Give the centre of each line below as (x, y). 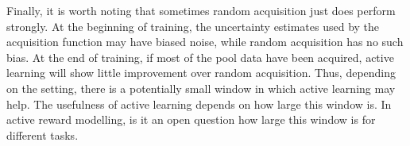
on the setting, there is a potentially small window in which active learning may (201, 88)
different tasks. (43, 134)
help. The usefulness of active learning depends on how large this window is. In (199, 104)
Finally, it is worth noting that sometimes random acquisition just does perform (201, 10)
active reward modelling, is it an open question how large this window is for (191, 119)
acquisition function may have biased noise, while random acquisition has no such (205, 42)
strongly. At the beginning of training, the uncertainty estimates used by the (193, 26)
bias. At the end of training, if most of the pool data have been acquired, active (200, 57)
